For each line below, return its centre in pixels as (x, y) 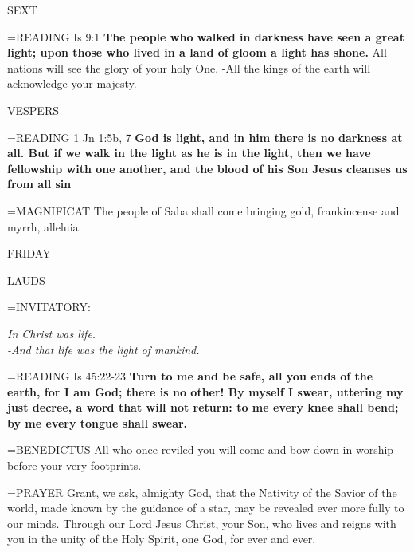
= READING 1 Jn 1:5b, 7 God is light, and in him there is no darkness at (205, 137)
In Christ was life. (52, 333)
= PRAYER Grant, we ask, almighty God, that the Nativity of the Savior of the (202, 492)
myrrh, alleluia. (45, 226)
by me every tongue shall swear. (98, 422)
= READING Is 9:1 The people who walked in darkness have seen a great (206, 36)
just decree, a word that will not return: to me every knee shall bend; (203, 407)
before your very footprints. (74, 465)
